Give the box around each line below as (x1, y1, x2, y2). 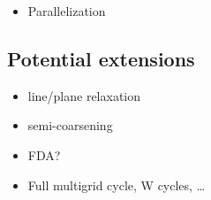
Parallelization (27, 2, 106, 19)
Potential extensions (7, 44, 195, 72)
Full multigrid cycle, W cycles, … (27, 175, 206, 194)
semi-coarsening (27, 116, 113, 135)
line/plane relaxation (27, 86, 141, 104)
